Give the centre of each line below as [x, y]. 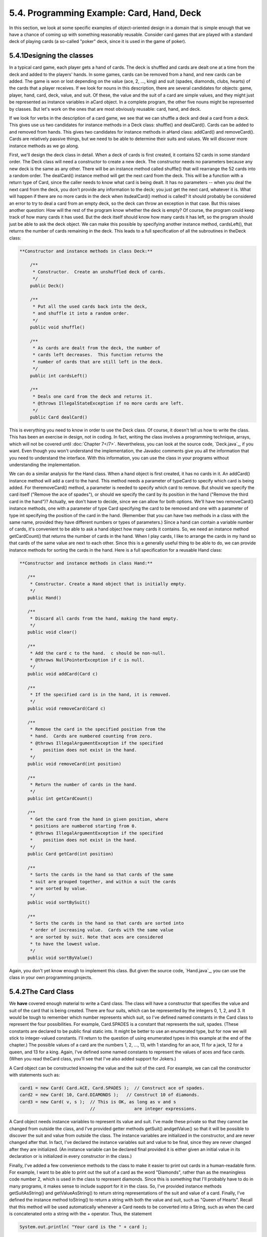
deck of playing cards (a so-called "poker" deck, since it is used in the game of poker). [98, 42]
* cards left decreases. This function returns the [98, 355]
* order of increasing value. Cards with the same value [102, 930]
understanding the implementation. [45, 465]
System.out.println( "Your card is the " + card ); [84, 1227]
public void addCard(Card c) [63, 674]
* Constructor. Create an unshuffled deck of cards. [99, 272]
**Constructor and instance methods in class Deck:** [86, 251]
